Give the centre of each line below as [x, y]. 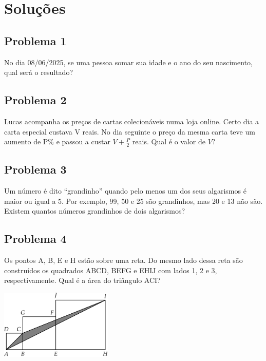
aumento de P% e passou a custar [57, 141]
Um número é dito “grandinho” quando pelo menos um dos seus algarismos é [125, 191]
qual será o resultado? [39, 72]
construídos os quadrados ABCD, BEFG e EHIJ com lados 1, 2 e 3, [111, 270]
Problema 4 [35, 239]
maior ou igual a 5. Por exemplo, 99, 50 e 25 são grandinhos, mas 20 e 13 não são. [134, 201]
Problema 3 [35, 169]
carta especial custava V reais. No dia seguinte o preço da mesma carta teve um [130, 131]
